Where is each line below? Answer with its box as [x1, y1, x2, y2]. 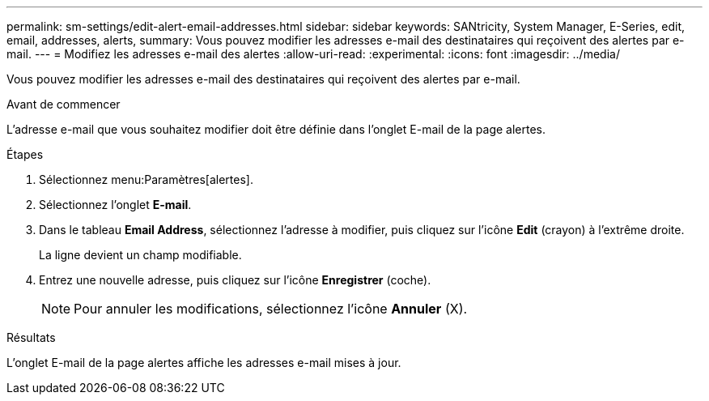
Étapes [6, 147, 44, 161]
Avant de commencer [6, 97, 121, 111]
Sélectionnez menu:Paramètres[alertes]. [39, 173, 253, 186]
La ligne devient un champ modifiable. [39, 248, 242, 262]
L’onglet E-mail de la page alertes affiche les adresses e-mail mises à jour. [6, 356, 401, 369]
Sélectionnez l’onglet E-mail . [39, 198, 192, 211]
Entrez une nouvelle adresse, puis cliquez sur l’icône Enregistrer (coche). [39, 273, 431, 287]
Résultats [6, 331, 56, 344]
